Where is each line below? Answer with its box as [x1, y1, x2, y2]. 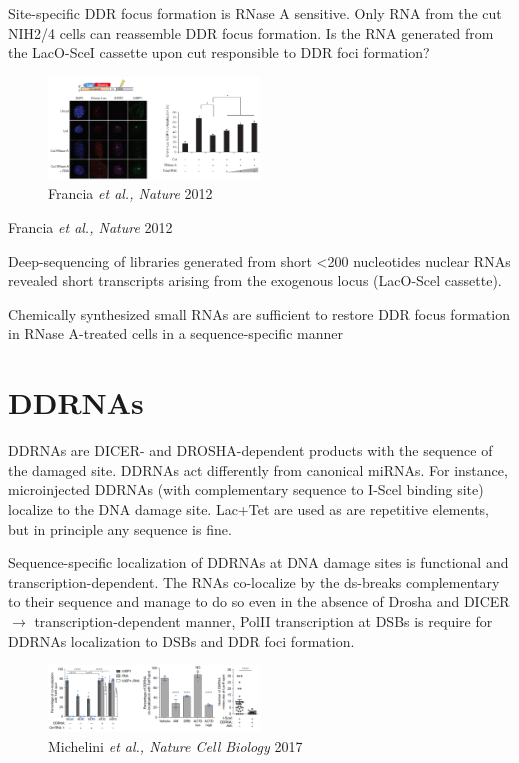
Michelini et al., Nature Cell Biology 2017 [48, 735, 303, 756]
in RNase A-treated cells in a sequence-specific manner [8, 323, 343, 344]
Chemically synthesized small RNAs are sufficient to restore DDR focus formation [8, 303, 510, 324]
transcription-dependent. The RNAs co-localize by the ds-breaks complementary [8, 571, 500, 592]
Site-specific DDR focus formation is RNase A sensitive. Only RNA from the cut [8, 3, 502, 23]
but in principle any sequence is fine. [8, 518, 232, 539]
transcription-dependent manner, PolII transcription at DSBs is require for [34, 610, 493, 631]
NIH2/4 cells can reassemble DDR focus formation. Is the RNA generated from [8, 22, 494, 43]
